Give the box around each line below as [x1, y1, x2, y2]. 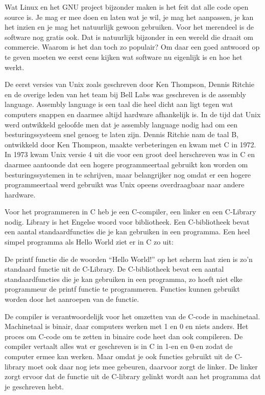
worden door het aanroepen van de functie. [5, 294, 139, 304]
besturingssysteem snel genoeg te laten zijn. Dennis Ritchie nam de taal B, [5, 129, 238, 140]
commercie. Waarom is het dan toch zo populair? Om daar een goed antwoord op [5, 41, 260, 52]
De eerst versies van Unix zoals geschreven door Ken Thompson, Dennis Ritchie [5, 79, 254, 90]
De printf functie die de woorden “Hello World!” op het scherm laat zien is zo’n [5, 253, 253, 264]
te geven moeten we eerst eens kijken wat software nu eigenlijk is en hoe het [5, 51, 243, 62]
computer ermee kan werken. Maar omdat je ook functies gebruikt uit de [5, 351, 232, 361]
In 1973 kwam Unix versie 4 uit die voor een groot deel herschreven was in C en [5, 149, 255, 160]
